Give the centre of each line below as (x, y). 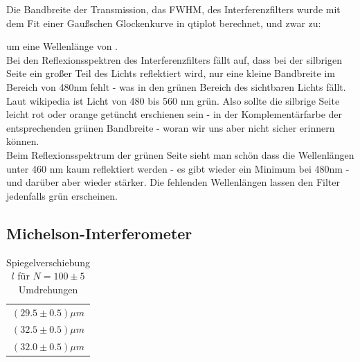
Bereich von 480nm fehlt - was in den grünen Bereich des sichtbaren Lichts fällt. (176, 86)
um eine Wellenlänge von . (62, 46)
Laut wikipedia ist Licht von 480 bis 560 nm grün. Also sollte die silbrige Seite (173, 100)
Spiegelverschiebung (48, 262)
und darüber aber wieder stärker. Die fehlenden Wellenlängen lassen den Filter (173, 182)
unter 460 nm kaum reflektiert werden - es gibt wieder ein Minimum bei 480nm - (178, 168)
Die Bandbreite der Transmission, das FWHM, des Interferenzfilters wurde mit (173, 9)
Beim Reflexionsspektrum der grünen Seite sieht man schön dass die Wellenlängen (180, 154)
